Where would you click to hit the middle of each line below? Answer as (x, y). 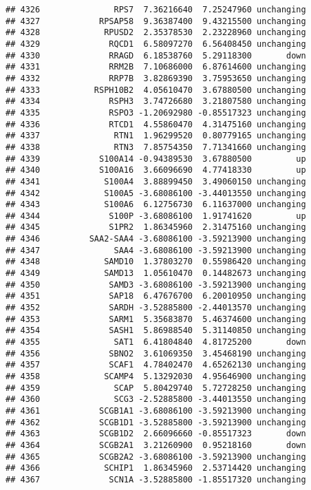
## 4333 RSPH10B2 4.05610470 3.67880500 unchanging (156, 90)
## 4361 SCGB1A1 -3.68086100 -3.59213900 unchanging (156, 411)
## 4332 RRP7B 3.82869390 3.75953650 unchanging (156, 78)
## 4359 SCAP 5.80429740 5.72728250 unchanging (156, 388)
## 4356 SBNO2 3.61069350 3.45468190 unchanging (156, 353)
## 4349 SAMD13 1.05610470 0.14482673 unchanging (156, 274)
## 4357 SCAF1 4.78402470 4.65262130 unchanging (156, 365)
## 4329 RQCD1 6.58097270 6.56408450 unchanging (156, 44)
